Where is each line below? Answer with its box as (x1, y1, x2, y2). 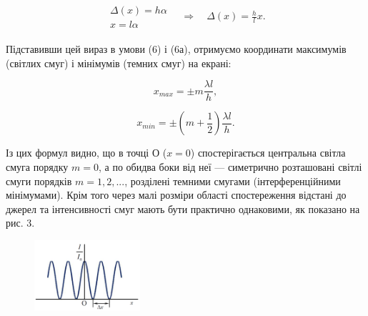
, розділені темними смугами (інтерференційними (124, 173, 341, 188)
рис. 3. (6, 215, 35, 230)
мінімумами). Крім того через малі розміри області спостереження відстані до (6, 187, 347, 202)
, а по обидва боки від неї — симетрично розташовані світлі (98, 159, 362, 174)
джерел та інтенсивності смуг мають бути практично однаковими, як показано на (6, 201, 360, 216)
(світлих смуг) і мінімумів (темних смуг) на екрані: (6, 55, 232, 70)
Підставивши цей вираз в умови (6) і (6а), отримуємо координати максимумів (6, 41, 347, 56)
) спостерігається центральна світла (190, 145, 346, 160)
